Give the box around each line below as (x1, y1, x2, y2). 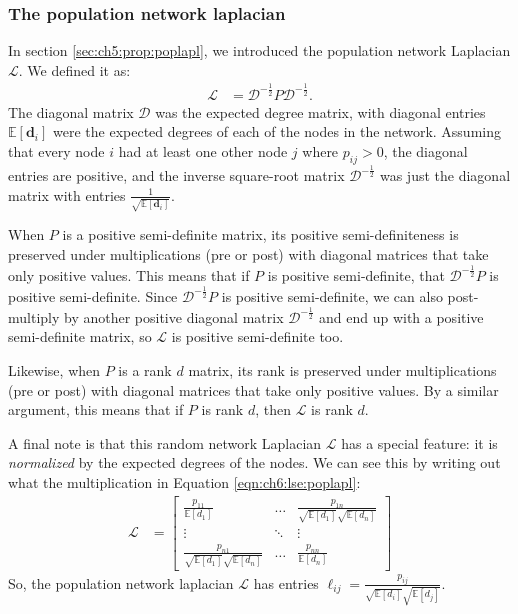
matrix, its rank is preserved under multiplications (188, 360, 497, 381)
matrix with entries (8, 184, 126, 205)
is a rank (118, 360, 172, 381)
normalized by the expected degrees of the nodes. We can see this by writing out (8, 452, 501, 473)
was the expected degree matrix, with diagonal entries (155, 101, 486, 122)
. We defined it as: (18, 59, 131, 80)
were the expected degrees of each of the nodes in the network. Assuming (53, 121, 501, 142)
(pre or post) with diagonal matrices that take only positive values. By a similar (8, 379, 499, 400)
